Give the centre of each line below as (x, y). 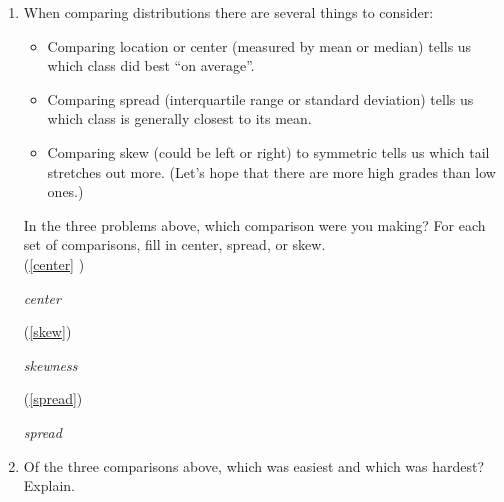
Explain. (49, 485)
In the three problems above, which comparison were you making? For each (254, 224)
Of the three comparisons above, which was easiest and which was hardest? (254, 465)
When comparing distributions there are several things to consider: (228, 12)
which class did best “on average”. (151, 65)
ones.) (65, 191)
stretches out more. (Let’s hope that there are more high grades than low (271, 171)
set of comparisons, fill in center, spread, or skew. (174, 244)
